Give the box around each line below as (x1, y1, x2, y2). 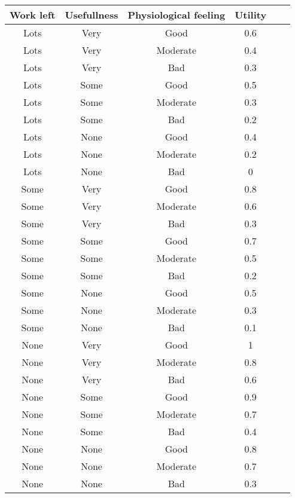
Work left (10, 8, 56, 22)
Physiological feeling (127, 8, 226, 22)
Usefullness (65, 8, 118, 22)
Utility (235, 8, 267, 22)
